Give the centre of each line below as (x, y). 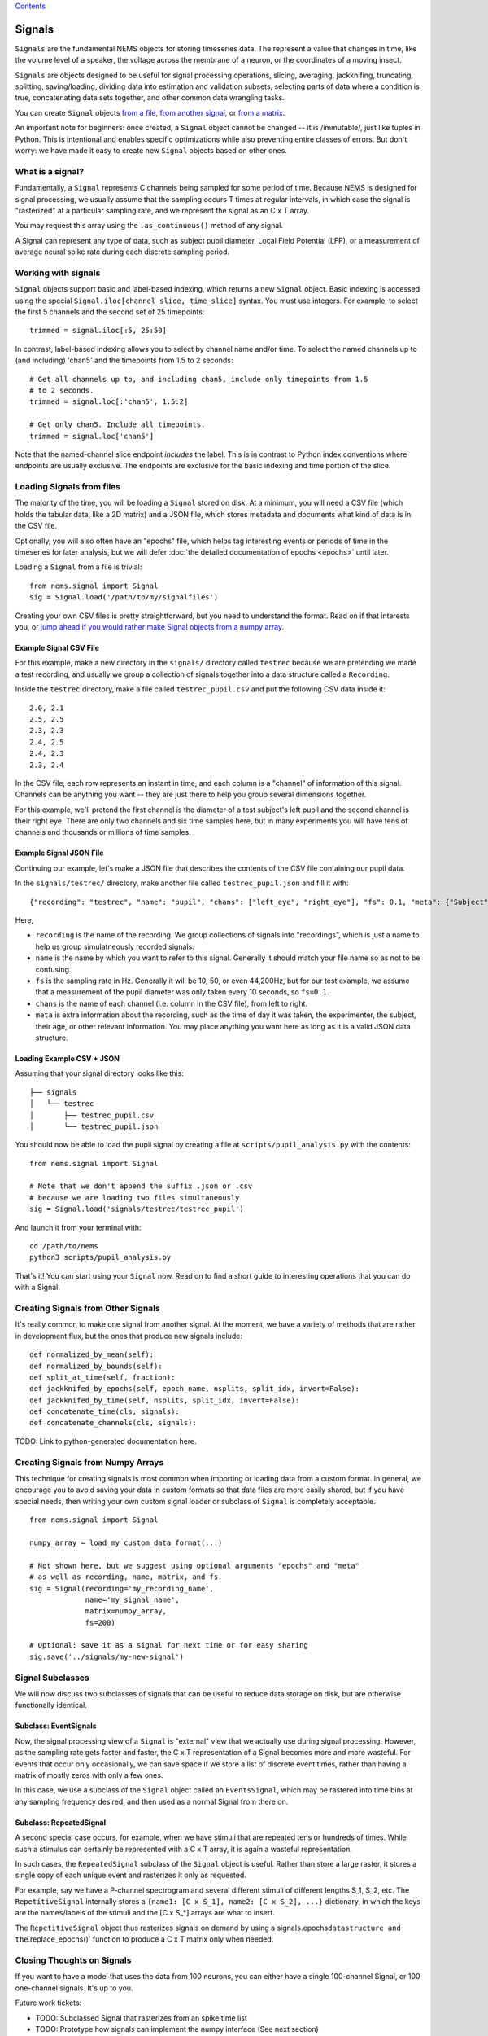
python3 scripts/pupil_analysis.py (100, 1257)
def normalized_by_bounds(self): (96, 1366)
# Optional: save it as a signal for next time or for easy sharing (169, 1645)
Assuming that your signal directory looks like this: (100, 1073)
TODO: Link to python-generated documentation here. (106, 1441)
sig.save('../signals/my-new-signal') (107, 1656)
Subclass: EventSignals (56, 1726)
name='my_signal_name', (133, 1599)
